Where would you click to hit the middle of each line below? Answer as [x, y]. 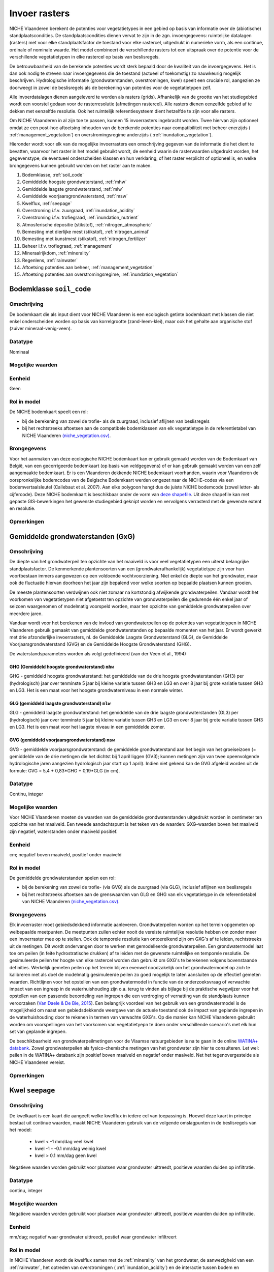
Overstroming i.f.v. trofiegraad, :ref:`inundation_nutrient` [81, 218]
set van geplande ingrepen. [38, 1032]
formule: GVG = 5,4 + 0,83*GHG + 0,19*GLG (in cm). [65, 770]
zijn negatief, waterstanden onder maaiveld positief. [63, 831]
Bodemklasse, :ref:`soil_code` [53, 175]
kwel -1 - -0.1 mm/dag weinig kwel [71, 1149]
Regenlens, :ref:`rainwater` [50, 260]
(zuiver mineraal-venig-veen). [41, 329]
